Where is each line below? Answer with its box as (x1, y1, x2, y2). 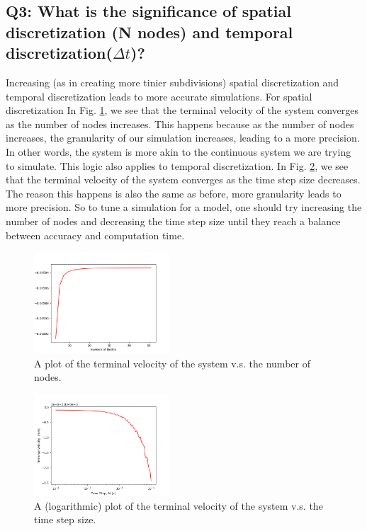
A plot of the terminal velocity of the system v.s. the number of (34, 355, 310, 370)
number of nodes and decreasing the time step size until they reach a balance (6, 213, 341, 228)
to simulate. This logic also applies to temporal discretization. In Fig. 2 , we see (6, 158, 349, 173)
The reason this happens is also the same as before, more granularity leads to (6, 185, 341, 200)
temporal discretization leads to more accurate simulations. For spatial (6, 88, 312, 103)
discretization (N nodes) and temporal (6, 21, 293, 42)
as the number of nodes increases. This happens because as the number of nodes (6, 116, 354, 131)
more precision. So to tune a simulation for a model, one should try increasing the (6, 200, 362, 215)
